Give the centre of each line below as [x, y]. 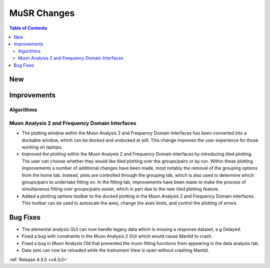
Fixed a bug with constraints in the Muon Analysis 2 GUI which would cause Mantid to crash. [117, 236]
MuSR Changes [42, 13]
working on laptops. [42, 147]
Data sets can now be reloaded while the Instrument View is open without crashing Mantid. [115, 250]
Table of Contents [28, 28]
